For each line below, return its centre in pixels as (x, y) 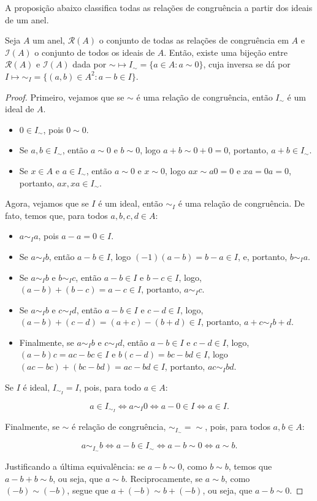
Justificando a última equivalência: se (75, 466)
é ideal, (36, 387)
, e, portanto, (262, 256)
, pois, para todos (238, 426)
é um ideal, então (131, 203)
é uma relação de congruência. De (241, 203)
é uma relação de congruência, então (204, 97)
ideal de (20, 109)
